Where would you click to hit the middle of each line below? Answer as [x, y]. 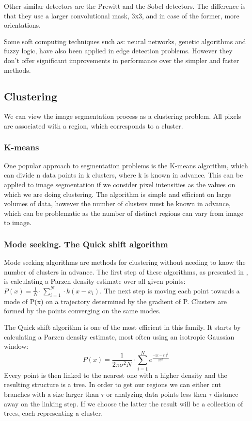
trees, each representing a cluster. [54, 413]
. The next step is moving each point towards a [170, 290]
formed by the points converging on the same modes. [82, 311]
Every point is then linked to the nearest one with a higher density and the [116, 375]
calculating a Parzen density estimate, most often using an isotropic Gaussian [119, 336]
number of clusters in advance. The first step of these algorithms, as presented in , [126, 271]
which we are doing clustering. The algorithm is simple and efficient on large [118, 194]
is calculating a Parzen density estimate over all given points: [95, 281]
